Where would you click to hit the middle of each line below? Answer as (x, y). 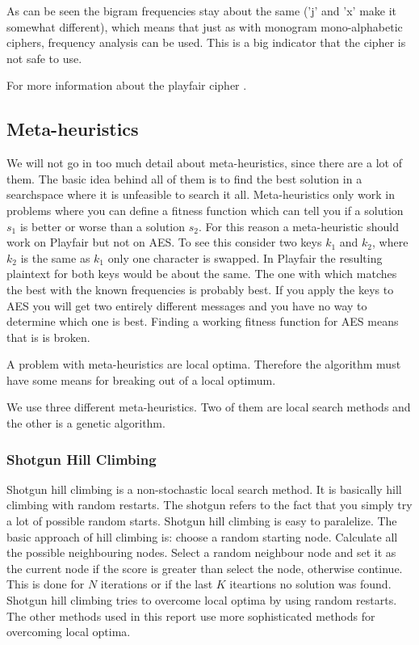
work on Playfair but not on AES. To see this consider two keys (164, 242)
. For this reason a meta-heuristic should (298, 226)
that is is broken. (48, 337)
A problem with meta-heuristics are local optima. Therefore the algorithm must (204, 364)
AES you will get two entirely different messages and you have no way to (187, 305)
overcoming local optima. (69, 632)
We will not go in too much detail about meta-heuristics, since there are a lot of (204, 163)
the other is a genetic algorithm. (86, 423)
